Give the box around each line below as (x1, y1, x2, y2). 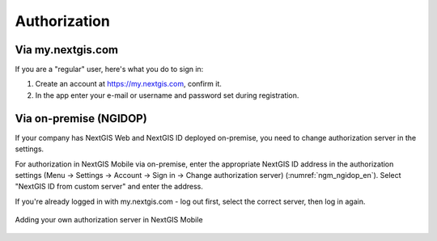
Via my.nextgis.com (15, 43, 119, 57)
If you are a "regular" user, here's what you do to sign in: (15, 65, 204, 74)
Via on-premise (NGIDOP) (15, 112, 147, 125)
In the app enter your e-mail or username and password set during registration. (35, 90, 299, 100)
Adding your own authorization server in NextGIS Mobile (15, 215, 203, 225)
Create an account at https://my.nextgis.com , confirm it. (35, 79, 223, 89)
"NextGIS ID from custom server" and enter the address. (15, 182, 204, 192)
